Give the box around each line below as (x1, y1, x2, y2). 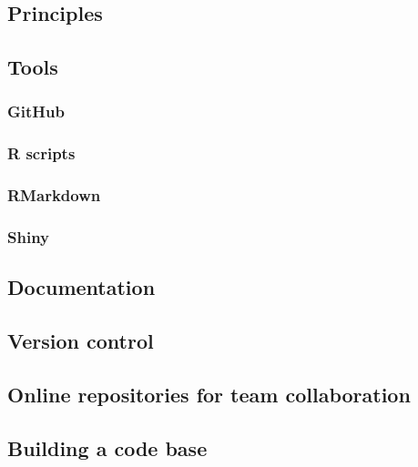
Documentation (7, 273, 156, 301)
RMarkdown (7, 184, 101, 207)
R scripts (7, 142, 76, 165)
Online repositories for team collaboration (7, 380, 411, 408)
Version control (7, 327, 154, 355)
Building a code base (7, 433, 208, 462)
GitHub (7, 100, 65, 123)
